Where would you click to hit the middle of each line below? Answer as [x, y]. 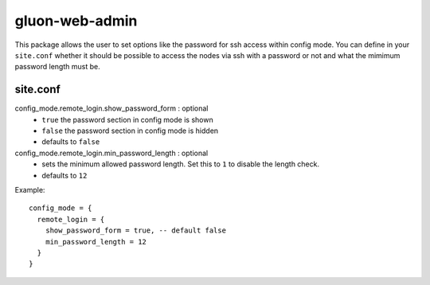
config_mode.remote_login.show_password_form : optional [111, 108]
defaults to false [71, 142]
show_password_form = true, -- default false [136, 230]
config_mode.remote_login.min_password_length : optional [111, 153]
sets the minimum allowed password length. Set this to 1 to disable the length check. [181, 164]
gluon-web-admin [76, 21]
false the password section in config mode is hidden [130, 131]
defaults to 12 [64, 175]
